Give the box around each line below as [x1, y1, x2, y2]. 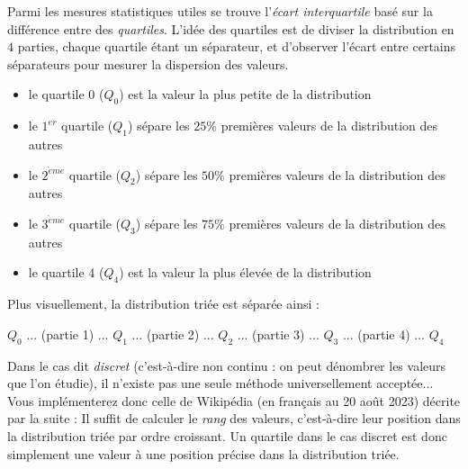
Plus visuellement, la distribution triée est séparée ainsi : [7, 294, 319, 313]
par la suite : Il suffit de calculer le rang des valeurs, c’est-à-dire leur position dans [7, 409, 461, 428]
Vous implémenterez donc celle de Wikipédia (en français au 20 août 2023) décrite [7, 391, 461, 410]
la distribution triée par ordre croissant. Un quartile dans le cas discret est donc [7, 427, 447, 446]
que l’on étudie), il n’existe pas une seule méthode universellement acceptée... [7, 374, 434, 392]
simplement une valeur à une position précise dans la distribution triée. [7, 444, 400, 463]
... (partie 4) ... [342, 324, 425, 343]
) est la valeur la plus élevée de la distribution [119, 263, 372, 282]
